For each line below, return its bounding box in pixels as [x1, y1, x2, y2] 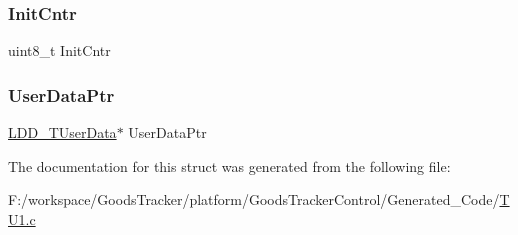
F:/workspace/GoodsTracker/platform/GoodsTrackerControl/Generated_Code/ [8, 189, 500, 210]
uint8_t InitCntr [8, 40, 111, 61]
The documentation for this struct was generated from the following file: [8, 155, 451, 176]
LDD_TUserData [8, 122, 117, 143]
